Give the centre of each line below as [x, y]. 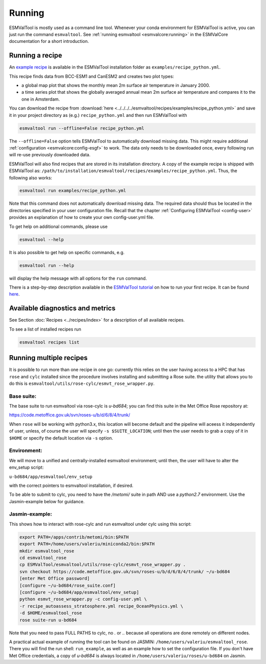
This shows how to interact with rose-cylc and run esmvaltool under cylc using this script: [100, 524]
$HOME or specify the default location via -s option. [61, 438]
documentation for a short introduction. [49, 41]
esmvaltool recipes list [50, 342]
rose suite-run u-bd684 [48, 620]
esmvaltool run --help [47, 265]
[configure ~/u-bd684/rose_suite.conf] [67, 585]
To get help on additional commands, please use [58, 226]
